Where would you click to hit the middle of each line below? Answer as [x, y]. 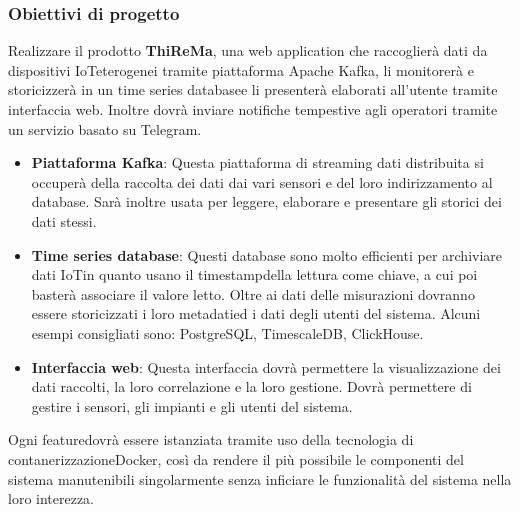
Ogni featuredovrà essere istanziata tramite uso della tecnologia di [211, 439]
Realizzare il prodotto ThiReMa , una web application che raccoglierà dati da [248, 50]
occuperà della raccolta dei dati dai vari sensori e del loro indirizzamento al [262, 181]
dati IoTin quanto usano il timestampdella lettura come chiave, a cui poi [254, 274]
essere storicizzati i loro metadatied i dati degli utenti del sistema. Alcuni [256, 313]
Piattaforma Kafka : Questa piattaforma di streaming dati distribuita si [257, 162]
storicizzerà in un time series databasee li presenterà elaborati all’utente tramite [253, 89]
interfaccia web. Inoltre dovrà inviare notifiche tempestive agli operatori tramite [253, 109]
